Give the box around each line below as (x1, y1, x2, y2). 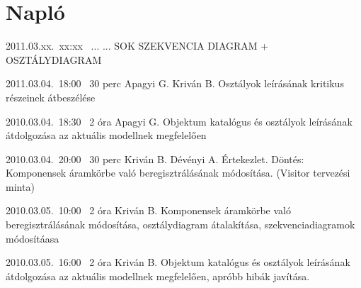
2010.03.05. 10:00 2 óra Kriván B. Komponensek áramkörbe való (6, 203, 291, 218)
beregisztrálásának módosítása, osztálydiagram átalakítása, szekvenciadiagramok (6, 217, 355, 232)
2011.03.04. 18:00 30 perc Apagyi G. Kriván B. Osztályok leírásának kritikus (6, 76, 344, 91)
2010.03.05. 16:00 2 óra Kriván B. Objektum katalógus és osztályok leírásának (6, 255, 350, 270)
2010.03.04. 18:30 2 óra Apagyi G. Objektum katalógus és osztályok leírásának (6, 113, 353, 128)
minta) (6, 179, 35, 194)
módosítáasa (6, 231, 59, 245)
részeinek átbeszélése (6, 89, 96, 104)
